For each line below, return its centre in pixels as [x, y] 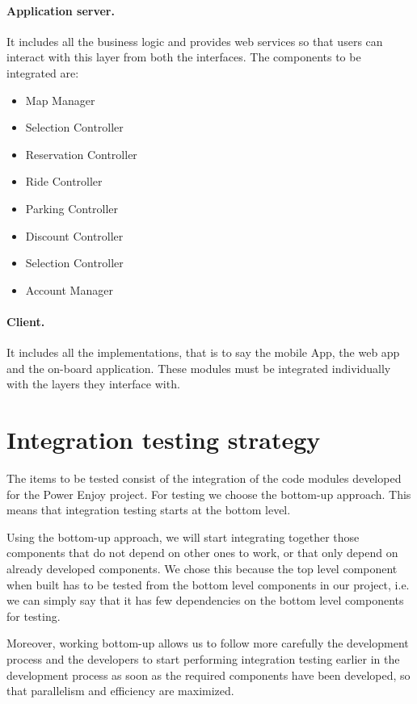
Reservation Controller [81, 154]
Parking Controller [72, 208]
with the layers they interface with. [93, 384]
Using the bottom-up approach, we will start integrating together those [183, 536]
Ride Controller [64, 181]
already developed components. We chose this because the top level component [202, 568]
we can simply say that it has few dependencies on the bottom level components [205, 600]
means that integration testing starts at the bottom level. [149, 510]
